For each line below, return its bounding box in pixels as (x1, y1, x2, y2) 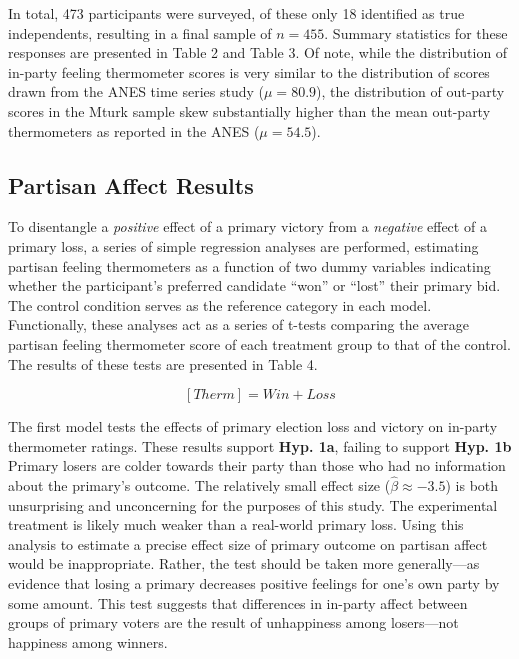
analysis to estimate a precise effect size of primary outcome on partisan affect (8, 533, 488, 554)
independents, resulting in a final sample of (8, 22, 272, 43)
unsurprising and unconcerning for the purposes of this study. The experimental (8, 494, 498, 515)
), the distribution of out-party (316, 81, 505, 102)
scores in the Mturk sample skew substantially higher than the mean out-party (8, 100, 491, 121)
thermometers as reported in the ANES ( (8, 120, 260, 141)
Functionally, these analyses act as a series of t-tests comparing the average (8, 314, 469, 335)
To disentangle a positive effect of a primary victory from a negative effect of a (8, 216, 487, 237)
